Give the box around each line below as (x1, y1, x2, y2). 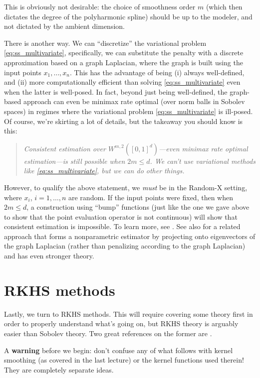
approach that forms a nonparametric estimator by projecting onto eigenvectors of (4, 231, 256, 241)
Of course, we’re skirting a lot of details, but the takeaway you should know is (4, 116, 243, 126)
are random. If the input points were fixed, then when (68, 192, 233, 202)
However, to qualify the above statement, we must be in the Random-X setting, (4, 182, 248, 192)
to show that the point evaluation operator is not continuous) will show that (4, 211, 238, 222)
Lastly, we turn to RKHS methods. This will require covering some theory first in (4, 308, 253, 319)
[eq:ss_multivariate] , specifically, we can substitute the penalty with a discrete (4, 47, 244, 58)
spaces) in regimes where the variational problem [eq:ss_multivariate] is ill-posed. (4, 106, 253, 116)
